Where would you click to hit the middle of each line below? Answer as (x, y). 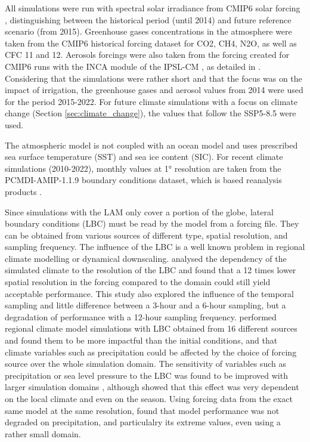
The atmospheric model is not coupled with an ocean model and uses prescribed (151, 145)
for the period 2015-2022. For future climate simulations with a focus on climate (151, 101)
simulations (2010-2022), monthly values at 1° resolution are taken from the (143, 168)
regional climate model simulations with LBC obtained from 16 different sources (151, 328)
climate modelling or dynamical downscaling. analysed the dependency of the (146, 258)
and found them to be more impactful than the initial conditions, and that (141, 340)
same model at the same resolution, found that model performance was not (142, 410)
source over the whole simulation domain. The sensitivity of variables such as (145, 364)
